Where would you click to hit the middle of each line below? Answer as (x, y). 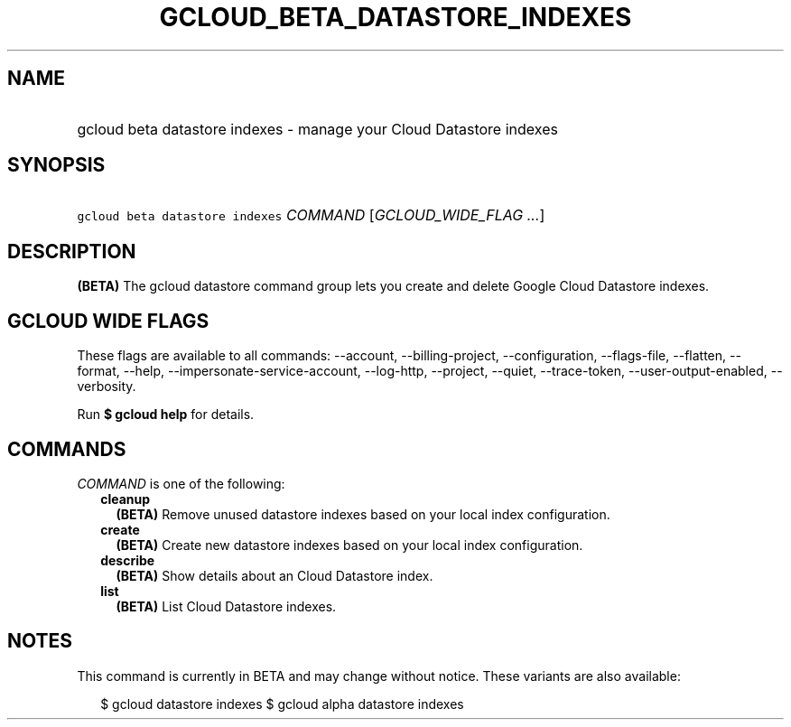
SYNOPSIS (56, 165)
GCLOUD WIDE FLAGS (108, 321)
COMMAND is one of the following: (181, 483)
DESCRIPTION (72, 251)
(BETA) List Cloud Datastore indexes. (226, 606)
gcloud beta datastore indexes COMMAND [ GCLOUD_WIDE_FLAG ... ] (311, 215)
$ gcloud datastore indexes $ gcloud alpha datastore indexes (282, 704)
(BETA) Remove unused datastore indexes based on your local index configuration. (363, 514)
